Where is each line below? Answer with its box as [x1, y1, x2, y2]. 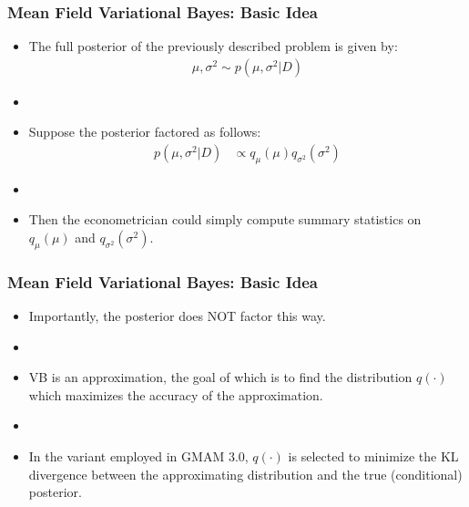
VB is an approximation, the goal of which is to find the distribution [28, 367, 413, 387]
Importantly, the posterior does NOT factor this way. [28, 306, 326, 326]
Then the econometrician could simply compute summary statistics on [28, 210, 422, 229]
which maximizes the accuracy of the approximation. [28, 385, 323, 404]
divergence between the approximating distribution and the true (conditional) [28, 464, 463, 483]
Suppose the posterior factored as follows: [28, 122, 261, 141]
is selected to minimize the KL [288, 447, 459, 466]
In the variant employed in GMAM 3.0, [28, 447, 249, 466]
